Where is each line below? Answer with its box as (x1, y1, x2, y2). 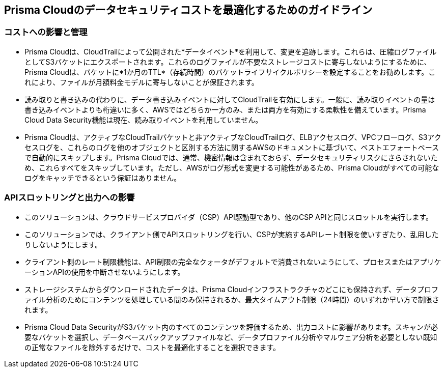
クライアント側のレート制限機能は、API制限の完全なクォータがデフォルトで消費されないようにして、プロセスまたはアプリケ (24, 257, 441, 266)
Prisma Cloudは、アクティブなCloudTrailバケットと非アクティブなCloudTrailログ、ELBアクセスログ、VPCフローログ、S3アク (24, 132, 441, 141)
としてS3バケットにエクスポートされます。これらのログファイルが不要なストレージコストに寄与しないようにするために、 (24, 57, 431, 66)
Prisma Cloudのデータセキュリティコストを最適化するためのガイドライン (4, 4, 373, 16)
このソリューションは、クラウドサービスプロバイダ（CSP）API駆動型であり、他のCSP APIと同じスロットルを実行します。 (24, 212, 433, 221)
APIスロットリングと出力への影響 (4, 192, 135, 203)
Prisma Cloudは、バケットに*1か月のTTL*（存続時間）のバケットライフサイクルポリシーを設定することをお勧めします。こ (24, 67, 436, 76)
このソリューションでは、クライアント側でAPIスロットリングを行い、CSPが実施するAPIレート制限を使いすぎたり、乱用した (24, 230, 439, 239)
